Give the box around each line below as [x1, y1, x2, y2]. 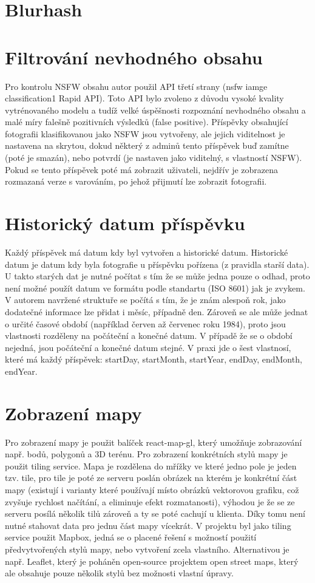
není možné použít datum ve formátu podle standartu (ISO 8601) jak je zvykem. [5, 281, 305, 294]
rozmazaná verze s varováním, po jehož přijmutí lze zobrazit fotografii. [5, 175, 267, 188]
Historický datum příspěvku [5, 211, 245, 236]
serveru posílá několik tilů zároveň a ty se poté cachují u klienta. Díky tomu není [5, 507, 305, 520]
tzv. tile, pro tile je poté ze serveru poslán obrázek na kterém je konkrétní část [5, 471, 297, 484]
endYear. [5, 364, 38, 377]
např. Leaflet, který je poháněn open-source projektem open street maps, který [5, 554, 299, 567]
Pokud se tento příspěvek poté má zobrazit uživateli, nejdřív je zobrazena [5, 163, 279, 176]
